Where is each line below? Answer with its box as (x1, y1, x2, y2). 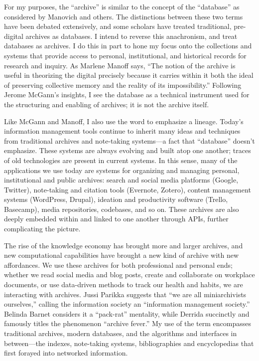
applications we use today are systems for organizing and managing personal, (4, 165, 240, 175)
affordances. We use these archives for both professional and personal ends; (4, 259, 233, 270)
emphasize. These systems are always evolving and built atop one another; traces (4, 145, 251, 156)
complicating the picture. (4, 223, 81, 234)
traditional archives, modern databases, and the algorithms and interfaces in (4, 328, 237, 338)
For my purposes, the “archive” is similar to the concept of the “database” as (4, 1, 240, 11)
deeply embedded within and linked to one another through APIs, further (4, 213, 229, 224)
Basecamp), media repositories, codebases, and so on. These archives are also (4, 203, 239, 214)
